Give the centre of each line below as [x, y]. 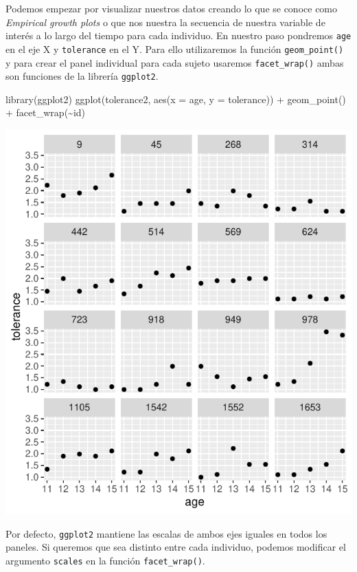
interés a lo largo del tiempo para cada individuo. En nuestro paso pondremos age [178, 35]
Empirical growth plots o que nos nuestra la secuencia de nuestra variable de [165, 22]
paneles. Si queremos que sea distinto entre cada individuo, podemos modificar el [176, 547]
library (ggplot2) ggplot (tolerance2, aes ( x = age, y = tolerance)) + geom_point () [176, 99]
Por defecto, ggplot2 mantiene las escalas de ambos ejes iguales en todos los [166, 533]
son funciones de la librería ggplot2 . [82, 76]
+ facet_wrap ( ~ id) [45, 112]
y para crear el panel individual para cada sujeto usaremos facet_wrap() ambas [175, 62]
